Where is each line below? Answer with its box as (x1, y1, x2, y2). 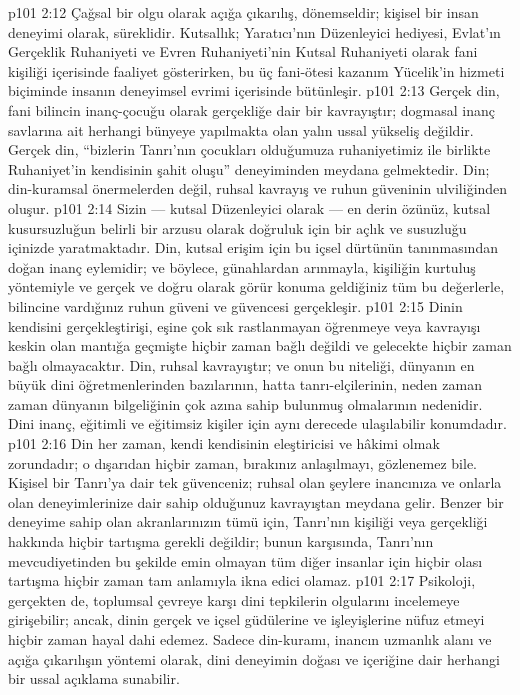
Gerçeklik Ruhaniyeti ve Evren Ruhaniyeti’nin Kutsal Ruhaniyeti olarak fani (8, 41, 478, 62)
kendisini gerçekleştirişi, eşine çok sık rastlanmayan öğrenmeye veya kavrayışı (8, 315, 481, 336)
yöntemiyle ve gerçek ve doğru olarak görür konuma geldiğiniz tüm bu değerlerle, (8, 276, 505, 297)
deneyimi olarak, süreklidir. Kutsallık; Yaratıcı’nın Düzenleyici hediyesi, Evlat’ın (8, 21, 501, 42)
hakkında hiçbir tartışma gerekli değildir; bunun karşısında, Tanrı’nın (8, 531, 434, 552)
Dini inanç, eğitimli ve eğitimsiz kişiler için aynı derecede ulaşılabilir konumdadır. (8, 413, 507, 434)
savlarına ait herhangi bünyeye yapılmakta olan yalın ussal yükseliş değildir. (8, 119, 474, 140)
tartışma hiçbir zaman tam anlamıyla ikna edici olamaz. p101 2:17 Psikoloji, (8, 570, 476, 591)
